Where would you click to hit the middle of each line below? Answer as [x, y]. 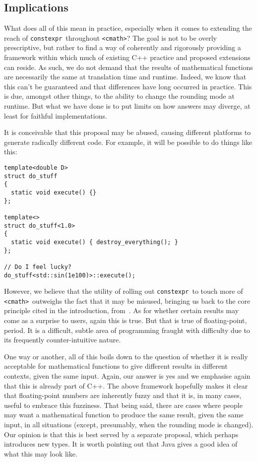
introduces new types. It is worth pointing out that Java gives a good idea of [121, 444]
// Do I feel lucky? [38, 267]
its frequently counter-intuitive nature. [63, 340]
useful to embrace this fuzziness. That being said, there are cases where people [123, 405]
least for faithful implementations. [56, 115]
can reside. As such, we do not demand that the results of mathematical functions [128, 67]
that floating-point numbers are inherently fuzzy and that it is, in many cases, [123, 395]
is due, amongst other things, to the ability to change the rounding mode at [119, 96]
